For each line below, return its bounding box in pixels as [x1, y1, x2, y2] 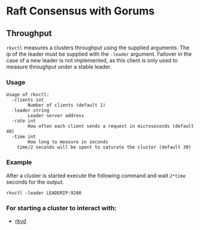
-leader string [11, 107, 50, 113]
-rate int [11, 118, 36, 124]
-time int [11, 134, 36, 140]
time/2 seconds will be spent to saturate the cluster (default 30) [17, 144, 192, 151]
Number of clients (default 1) [28, 102, 106, 109]
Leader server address [28, 113, 84, 119]
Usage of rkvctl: [6, 92, 50, 98]
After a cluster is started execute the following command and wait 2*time [6, 172, 186, 179]
